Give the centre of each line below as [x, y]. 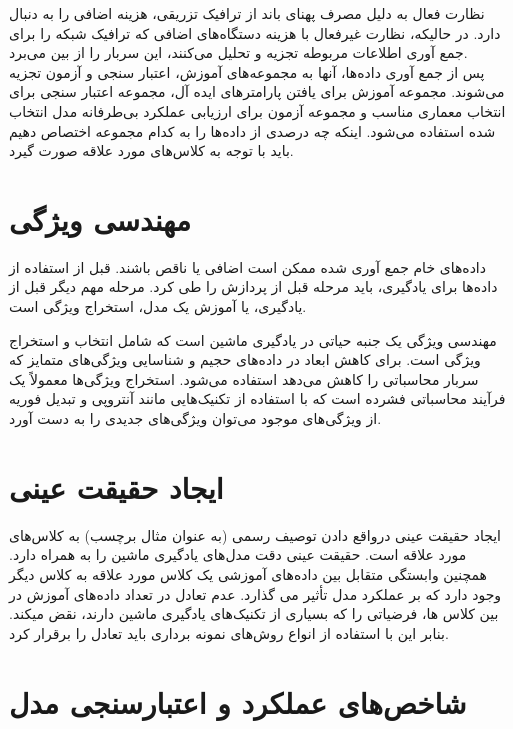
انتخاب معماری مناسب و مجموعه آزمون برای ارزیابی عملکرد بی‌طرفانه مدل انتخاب [257, 110]
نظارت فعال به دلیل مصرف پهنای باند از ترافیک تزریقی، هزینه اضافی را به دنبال [247, 13]
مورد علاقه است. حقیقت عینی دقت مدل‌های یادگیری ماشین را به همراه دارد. [238, 554]
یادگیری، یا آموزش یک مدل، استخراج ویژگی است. [158, 306]
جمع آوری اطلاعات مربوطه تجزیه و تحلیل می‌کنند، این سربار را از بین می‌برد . [238, 52]
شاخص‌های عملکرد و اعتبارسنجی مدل [238, 701]
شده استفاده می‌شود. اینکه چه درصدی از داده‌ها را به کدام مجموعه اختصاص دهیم [252, 130]
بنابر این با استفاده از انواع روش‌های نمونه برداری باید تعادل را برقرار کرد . [229, 632]
